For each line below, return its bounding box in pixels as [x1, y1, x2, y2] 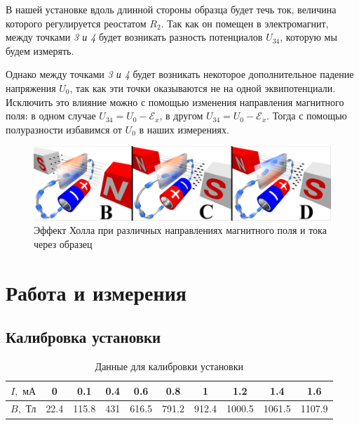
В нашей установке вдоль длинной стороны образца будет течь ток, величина [6, 2, 337, 16]
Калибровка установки [6, 326, 161, 348]
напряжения [6, 80, 56, 95]
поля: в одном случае [6, 108, 96, 123]
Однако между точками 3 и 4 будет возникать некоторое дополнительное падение [6, 67, 354, 81]
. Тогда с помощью [266, 108, 347, 123]
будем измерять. [6, 43, 74, 58]
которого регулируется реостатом [6, 15, 147, 30]
